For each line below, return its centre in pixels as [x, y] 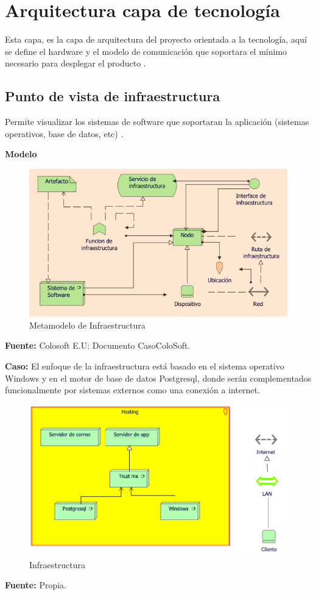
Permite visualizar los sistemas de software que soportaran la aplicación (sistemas [157, 122]
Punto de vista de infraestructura [113, 96]
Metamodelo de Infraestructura [87, 325]
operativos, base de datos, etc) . [64, 133]
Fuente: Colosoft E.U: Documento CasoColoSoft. [98, 345]
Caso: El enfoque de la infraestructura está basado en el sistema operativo [145, 366]
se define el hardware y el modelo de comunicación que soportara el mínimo [146, 51]
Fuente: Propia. [36, 585]
